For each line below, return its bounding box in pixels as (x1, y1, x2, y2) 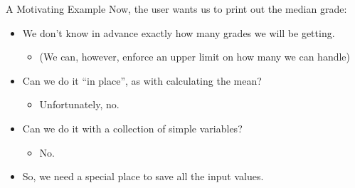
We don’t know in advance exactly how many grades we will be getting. (22, 25, 335, 40)
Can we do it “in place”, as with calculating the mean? (22, 73, 262, 88)
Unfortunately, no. (39, 97, 120, 112)
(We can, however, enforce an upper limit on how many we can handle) (39, 49, 351, 64)
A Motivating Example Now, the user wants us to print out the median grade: (6, 1, 347, 16)
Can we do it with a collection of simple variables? (22, 120, 243, 135)
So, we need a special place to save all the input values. (22, 169, 264, 184)
